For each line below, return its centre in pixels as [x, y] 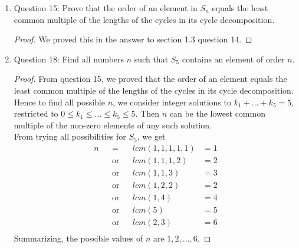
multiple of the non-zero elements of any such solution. [113, 125]
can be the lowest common [217, 113]
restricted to [36, 113]
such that [151, 59]
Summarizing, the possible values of [78, 238]
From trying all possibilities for [70, 136]
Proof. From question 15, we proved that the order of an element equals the [150, 79]
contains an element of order [233, 59]
